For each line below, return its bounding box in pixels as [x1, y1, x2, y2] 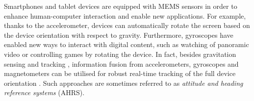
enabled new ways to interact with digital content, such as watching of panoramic [4, 39, 249, 50]
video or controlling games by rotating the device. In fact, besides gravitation [4, 49, 236, 59]
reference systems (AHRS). [4, 87, 85, 98]
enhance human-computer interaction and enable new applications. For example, [4, 10, 246, 21]
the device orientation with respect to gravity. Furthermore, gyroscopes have [4, 29, 233, 40]
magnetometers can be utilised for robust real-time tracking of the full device [4, 68, 236, 78]
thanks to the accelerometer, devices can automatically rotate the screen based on [4, 20, 250, 30]
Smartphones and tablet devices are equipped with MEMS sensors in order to [4, 1, 237, 11]
